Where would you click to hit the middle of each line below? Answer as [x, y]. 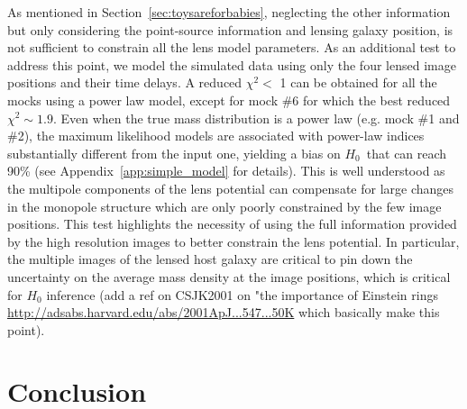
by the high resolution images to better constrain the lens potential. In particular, [233, 241]
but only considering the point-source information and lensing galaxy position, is [230, 29]
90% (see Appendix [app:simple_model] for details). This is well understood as [226, 171]
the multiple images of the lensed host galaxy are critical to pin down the [210, 259]
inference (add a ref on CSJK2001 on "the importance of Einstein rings [242, 294]
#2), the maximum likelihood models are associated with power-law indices [216, 136]
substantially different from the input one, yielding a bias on [174, 153]
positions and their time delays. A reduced [125, 82]
